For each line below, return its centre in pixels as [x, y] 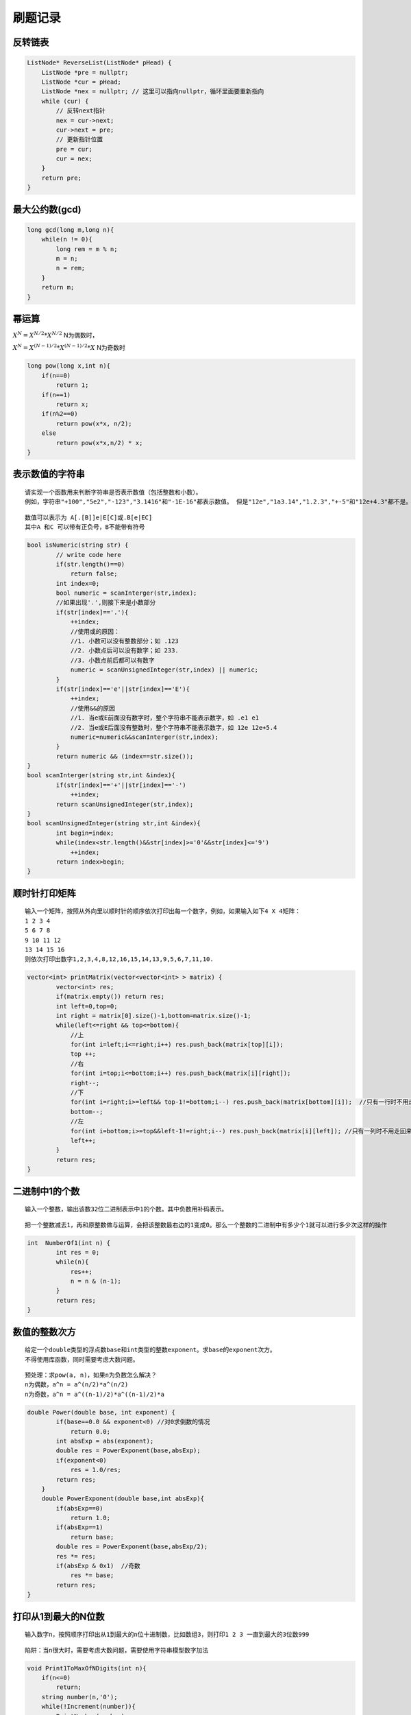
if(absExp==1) [79, 1527]
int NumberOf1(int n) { [69, 1243]
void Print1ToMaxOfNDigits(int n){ [87, 1668]
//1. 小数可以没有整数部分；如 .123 [125, 641]
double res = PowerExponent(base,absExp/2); [132, 1547]
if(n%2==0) [60, 414]
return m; [58, 287]
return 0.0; [90, 1431]
